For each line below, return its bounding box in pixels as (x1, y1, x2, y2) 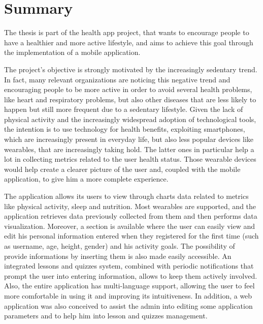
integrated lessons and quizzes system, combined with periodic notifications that (4, 260, 254, 271)
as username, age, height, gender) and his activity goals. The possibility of (4, 241, 235, 251)
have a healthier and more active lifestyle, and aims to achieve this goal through (4, 37, 253, 47)
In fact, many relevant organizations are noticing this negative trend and (4, 74, 231, 84)
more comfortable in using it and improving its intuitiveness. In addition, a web (4, 290, 252, 301)
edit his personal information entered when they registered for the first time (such (4, 230, 259, 241)
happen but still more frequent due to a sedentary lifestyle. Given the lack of (4, 104, 243, 114)
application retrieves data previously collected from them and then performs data (4, 211, 257, 221)
